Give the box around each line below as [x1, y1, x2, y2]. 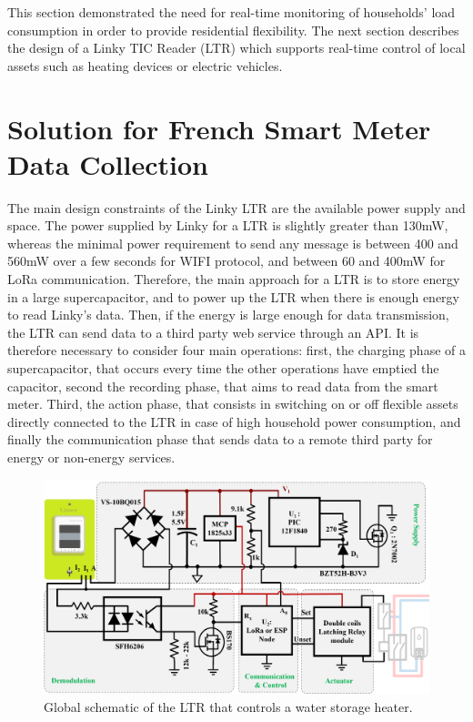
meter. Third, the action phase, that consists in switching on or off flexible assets [7, 394, 458, 413]
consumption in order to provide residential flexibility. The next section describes [7, 20, 459, 39]
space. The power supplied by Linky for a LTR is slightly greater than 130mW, [7, 216, 448, 235]
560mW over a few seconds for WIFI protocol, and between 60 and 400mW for [7, 251, 446, 270]
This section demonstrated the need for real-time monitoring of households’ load [7, 3, 456, 21]
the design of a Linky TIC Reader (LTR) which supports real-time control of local [7, 38, 466, 57]
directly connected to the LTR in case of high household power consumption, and [7, 412, 461, 431]
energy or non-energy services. [7, 448, 176, 466]
